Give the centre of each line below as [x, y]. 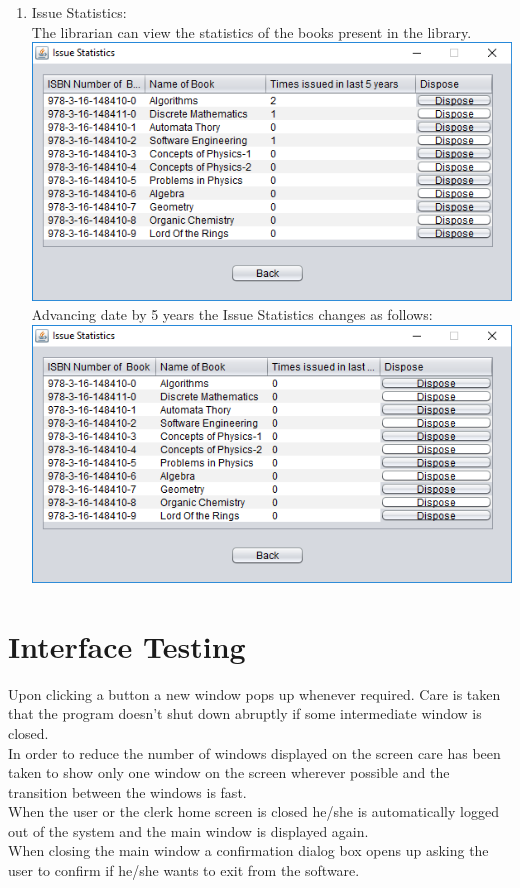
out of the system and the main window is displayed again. [188, 830]
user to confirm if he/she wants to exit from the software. [184, 870]
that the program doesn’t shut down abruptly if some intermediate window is [245, 713]
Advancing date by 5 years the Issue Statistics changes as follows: [232, 314]
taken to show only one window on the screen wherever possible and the [229, 772]
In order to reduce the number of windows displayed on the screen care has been [254, 752]
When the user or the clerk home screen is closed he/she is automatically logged [253, 811]
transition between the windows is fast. [127, 791]
